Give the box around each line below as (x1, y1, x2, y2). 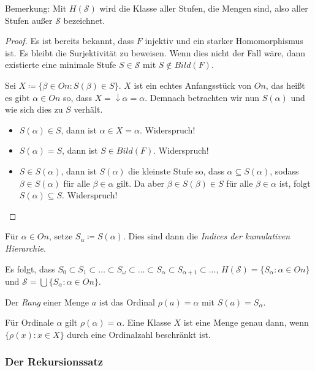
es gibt (5, 91, 30, 103)
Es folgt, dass (5, 262, 55, 275)
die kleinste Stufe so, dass (128, 164, 224, 177)
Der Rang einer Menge (5, 295, 89, 308)
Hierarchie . (5, 241, 46, 254)
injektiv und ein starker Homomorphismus (145, 34, 303, 47)
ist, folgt (279, 176, 311, 189)
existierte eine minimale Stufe (5, 58, 116, 71)
